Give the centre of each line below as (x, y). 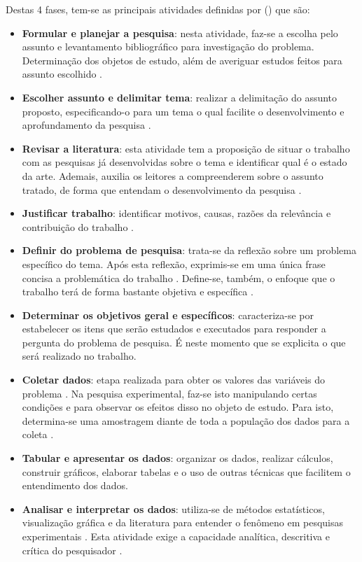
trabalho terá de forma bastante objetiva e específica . (138, 291)
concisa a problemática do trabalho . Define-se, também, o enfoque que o (179, 278)
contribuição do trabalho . (78, 226)
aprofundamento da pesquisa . (86, 125)
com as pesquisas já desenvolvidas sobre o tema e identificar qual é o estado (185, 162)
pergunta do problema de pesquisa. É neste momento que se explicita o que (184, 342)
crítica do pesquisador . (72, 550)
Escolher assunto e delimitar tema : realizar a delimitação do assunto (180, 97)
